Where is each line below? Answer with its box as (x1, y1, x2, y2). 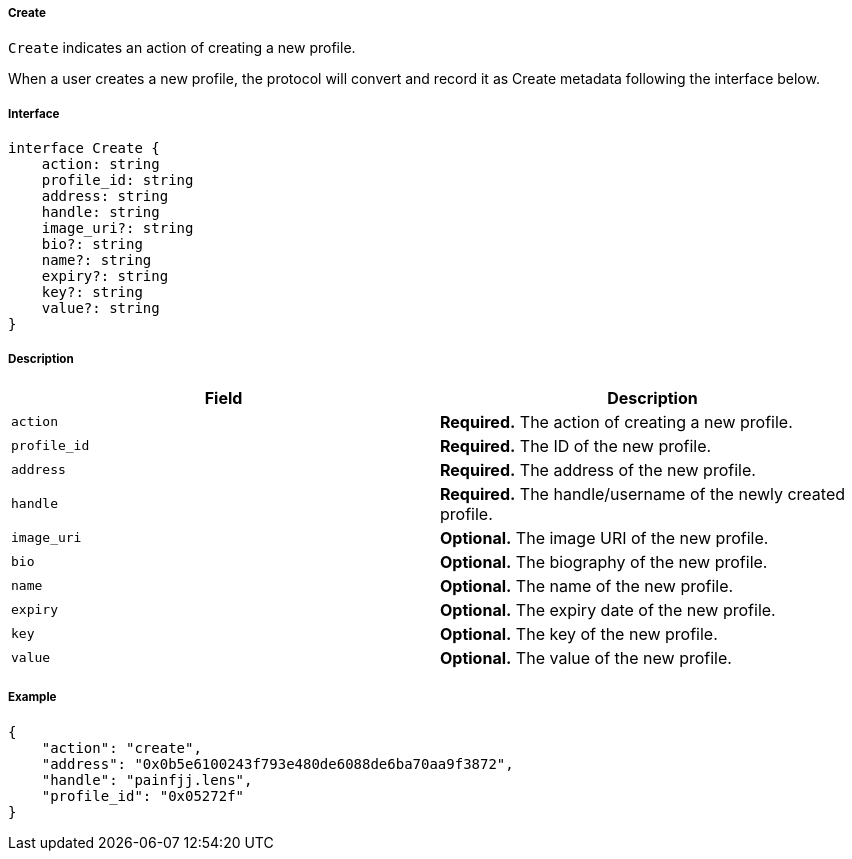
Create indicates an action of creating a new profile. (8, 39, 356, 57)
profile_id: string (41, 172, 194, 189)
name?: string (41, 252, 152, 269)
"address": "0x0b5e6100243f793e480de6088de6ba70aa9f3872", (41, 755, 514, 772)
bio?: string (41, 236, 143, 253)
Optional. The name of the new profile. (440, 575, 734, 596)
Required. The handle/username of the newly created (440, 483, 846, 504)
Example (8, 690, 57, 705)
